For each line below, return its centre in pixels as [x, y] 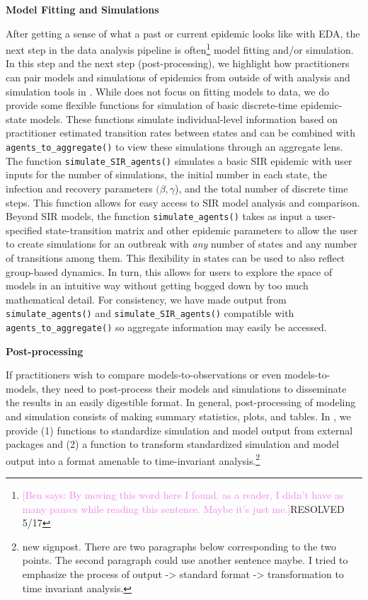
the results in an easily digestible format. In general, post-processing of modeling [181, 402]
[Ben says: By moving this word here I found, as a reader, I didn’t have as [183, 495]
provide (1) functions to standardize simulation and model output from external [179, 430]
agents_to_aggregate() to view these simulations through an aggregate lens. [174, 146]
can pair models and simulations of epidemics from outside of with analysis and [178, 77]
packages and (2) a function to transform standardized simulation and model [173, 444]
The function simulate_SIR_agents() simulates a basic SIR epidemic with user [179, 160]
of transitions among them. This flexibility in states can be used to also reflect [176, 257]
